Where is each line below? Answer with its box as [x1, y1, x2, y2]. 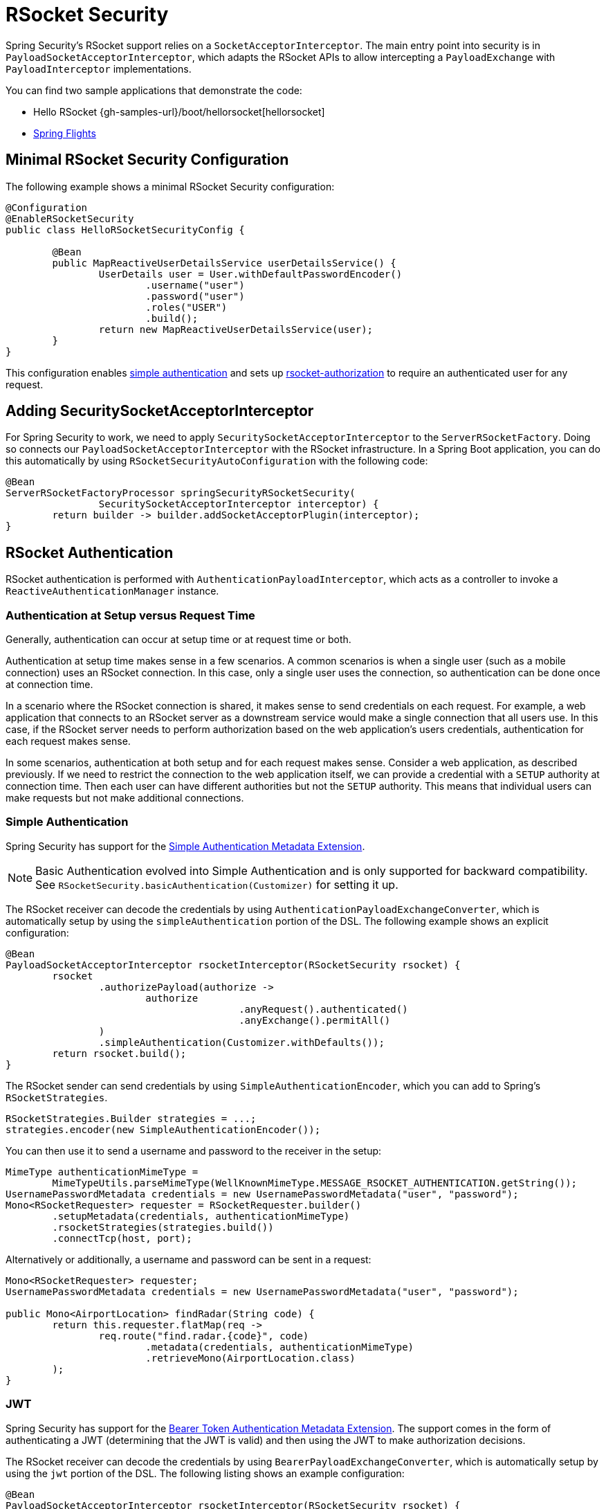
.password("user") [145, 290, 245, 302]
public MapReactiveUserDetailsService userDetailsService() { [52, 257, 396, 269]
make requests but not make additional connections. [6, 792, 244, 804]
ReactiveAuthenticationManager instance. [6, 585, 219, 597]
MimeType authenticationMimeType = [6, 1166, 199, 1177]
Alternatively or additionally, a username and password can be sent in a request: [6, 1253, 371, 1265]
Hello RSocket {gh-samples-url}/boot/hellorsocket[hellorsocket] [33, 105, 325, 118]
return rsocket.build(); [52, 1047, 187, 1059]
